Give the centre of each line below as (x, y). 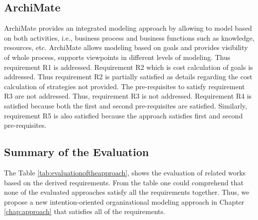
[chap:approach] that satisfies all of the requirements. (85, 211)
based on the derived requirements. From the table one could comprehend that (124, 182)
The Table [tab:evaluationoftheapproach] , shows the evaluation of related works (125, 172)
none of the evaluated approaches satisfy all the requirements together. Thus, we (127, 192)
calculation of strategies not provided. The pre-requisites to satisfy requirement (125, 86)
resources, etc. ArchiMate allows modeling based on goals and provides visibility (126, 47)
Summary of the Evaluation (77, 152)
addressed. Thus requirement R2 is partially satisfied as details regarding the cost (128, 77)
